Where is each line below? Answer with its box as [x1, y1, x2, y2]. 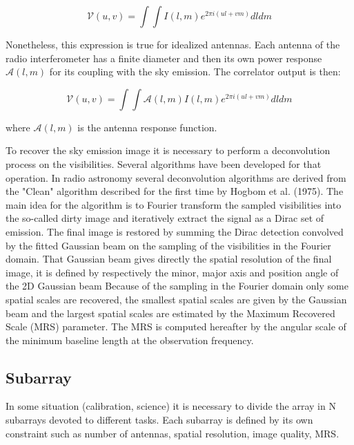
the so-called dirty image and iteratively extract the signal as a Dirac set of [6, 211, 324, 225]
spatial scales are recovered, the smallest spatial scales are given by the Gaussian [6, 292, 347, 306]
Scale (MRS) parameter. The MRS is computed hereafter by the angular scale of [6, 319, 346, 334]
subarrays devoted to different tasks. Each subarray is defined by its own [6, 413, 313, 427]
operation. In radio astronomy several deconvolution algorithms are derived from [6, 170, 346, 184]
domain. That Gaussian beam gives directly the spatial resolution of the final [6, 252, 332, 266]
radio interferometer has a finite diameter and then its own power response [6, 50, 322, 65]
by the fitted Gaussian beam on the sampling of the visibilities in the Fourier [6, 238, 331, 252]
